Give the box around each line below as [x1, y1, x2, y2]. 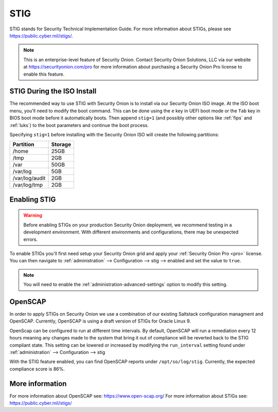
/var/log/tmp [12, 182, 43, 189]
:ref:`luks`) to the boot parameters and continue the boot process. [9, 122, 149, 128]
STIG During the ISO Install [9, 87, 97, 96]
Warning [23, 212, 42, 219]
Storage [51, 141, 72, 148]
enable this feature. [23, 71, 64, 77]
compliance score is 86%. [9, 366, 65, 372]
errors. [23, 236, 38, 242]
